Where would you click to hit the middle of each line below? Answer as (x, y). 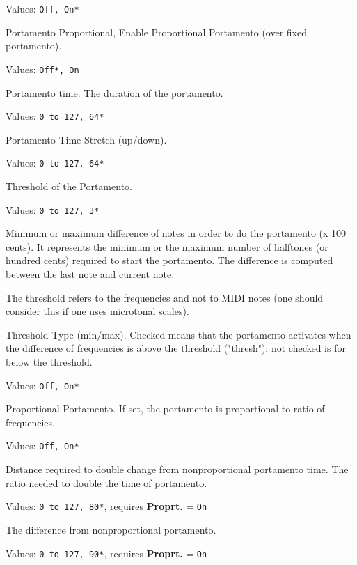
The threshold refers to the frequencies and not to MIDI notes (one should (165, 297)
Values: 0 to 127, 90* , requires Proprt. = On (106, 553)
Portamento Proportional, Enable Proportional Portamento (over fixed (156, 32)
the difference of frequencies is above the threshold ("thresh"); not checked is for (176, 348)
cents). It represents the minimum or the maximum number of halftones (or (167, 246)
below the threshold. (49, 362)
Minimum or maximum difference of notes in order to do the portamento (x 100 (176, 233)
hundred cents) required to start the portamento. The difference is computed (169, 260)
